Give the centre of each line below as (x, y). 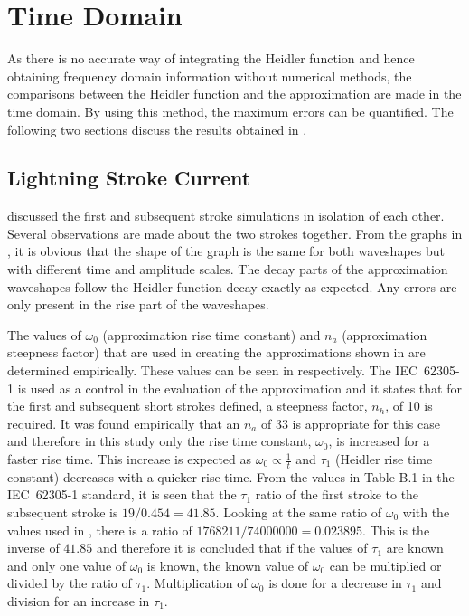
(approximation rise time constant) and (211, 334)
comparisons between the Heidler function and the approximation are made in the (234, 94)
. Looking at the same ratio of (299, 512)
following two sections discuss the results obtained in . (157, 129)
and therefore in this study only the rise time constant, (159, 441)
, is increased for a (379, 441)
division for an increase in (79, 601)
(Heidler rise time (384, 459)
